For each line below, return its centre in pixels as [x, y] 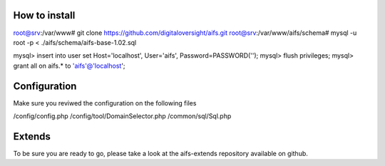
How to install [44, 15]
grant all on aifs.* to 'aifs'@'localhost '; [69, 66]
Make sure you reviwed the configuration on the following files [105, 103]
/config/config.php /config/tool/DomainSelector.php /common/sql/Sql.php [122, 116]
